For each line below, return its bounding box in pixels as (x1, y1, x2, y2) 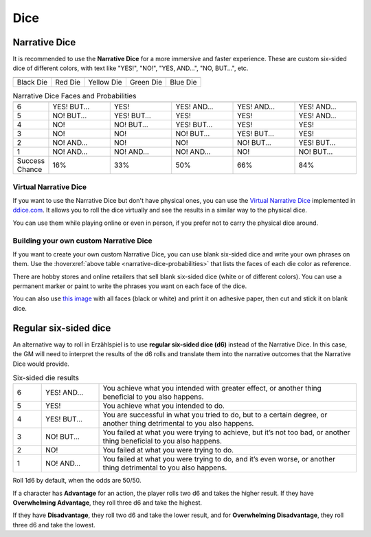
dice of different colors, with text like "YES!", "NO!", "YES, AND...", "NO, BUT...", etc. (12, 64, 249, 72)
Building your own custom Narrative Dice (12, 236, 153, 245)
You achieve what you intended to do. (102, 401, 225, 410)
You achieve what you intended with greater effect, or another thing (102, 384, 322, 393)
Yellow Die (88, 77, 122, 87)
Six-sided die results (12, 373, 79, 383)
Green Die (129, 77, 163, 87)
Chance (16, 165, 43, 175)
